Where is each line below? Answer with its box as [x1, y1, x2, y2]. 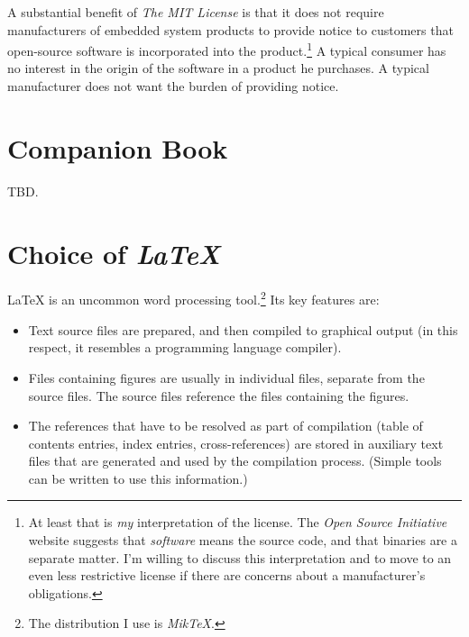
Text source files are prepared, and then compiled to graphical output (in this [28, 320, 458, 339]
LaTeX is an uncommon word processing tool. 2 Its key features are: [7, 287, 380, 309]
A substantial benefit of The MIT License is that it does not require [7, 3, 384, 21]
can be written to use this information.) [28, 469, 248, 487]
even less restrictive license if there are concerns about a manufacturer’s [28, 566, 426, 585]
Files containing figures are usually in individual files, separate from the [28, 368, 425, 387]
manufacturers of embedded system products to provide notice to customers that [7, 20, 454, 39]
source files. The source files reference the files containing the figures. [28, 386, 409, 405]
